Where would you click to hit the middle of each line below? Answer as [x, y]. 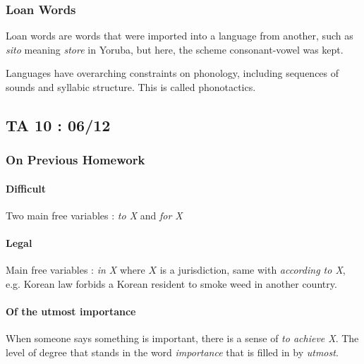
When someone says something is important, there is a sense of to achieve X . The [182, 338]
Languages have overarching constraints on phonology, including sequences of [172, 73]
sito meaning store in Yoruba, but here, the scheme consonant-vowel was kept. [175, 49]
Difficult [26, 188]
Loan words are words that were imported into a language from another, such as [180, 36]
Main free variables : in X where [75, 270]
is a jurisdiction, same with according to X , [253, 270]
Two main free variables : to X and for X [94, 216]
